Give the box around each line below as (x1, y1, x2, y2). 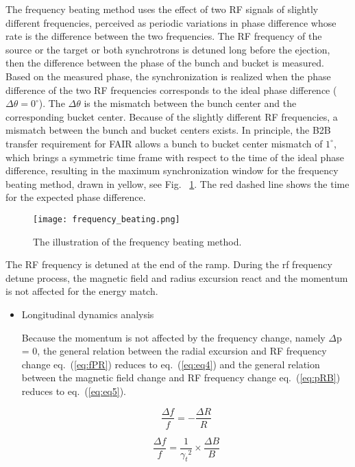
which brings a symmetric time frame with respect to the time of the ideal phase (5, 149, 344, 164)
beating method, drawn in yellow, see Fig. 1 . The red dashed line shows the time (5, 176, 350, 191)
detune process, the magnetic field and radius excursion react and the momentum (5, 270, 348, 285)
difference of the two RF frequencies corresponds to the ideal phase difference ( (5, 82, 337, 97)
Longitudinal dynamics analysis (21, 307, 154, 321)
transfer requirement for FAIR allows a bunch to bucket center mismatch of (5, 136, 323, 150)
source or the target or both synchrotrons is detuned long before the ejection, (5, 42, 330, 56)
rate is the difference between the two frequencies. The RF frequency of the (5, 29, 322, 43)
